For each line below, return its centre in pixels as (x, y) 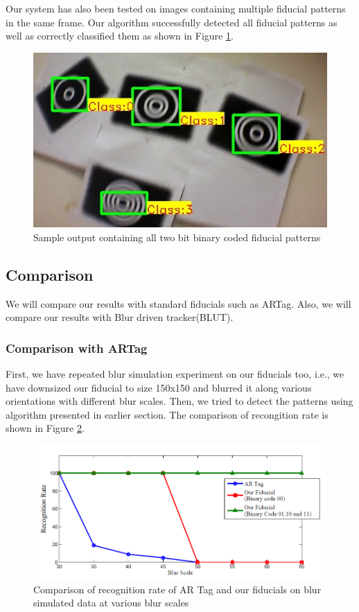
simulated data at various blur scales (111, 603)
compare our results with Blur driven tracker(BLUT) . (120, 317)
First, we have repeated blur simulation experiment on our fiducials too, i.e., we (175, 374)
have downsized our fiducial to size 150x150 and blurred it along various (159, 387)
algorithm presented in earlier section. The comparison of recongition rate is (167, 414)
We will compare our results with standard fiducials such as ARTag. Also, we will (178, 303)
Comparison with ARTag (77, 348)
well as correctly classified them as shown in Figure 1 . (120, 36)
